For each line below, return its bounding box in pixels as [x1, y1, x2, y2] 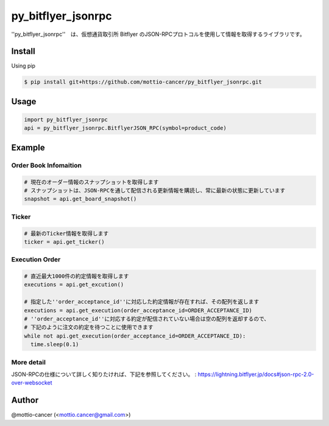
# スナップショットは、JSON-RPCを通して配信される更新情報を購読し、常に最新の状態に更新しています [24, 186, 286, 194]
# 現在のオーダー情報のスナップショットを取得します [24, 179, 159, 185]
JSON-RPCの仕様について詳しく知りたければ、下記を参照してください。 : [11, 371, 197, 378]
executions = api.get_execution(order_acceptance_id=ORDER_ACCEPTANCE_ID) [24, 307, 253, 314]
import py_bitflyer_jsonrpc [24, 116, 108, 123]
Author [11, 395, 39, 405]
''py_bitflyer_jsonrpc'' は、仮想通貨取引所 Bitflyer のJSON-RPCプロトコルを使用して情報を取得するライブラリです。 [11, 30, 305, 38]
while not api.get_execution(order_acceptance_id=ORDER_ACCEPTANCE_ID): [24, 332, 246, 339]
